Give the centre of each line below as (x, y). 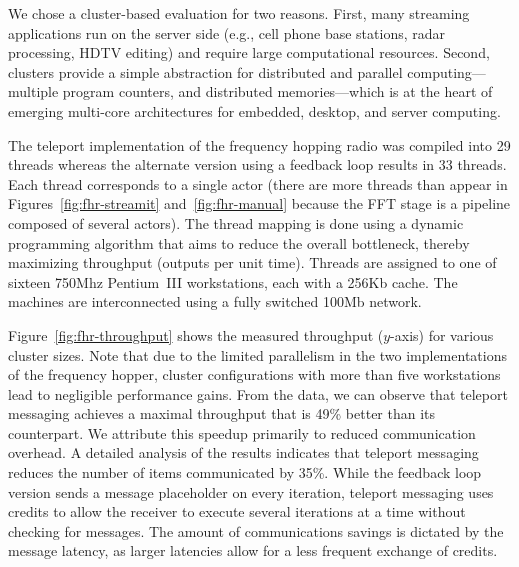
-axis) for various (442, 334)
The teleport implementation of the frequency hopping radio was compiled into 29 (259, 144)
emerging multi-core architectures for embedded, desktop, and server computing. (254, 110)
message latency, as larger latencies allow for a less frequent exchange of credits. (253, 550)
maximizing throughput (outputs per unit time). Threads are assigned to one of (252, 262)
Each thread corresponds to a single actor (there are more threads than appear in (258, 183)
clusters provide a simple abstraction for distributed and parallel (205, 71)
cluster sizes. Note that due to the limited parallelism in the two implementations (257, 354)
